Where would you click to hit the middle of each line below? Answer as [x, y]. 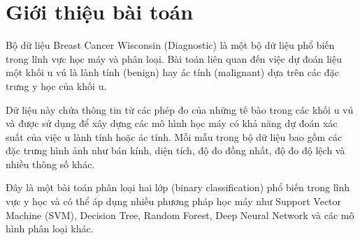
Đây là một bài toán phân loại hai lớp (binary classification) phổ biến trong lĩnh [178, 187]
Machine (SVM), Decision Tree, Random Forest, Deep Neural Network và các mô [180, 215]
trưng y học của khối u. [56, 85]
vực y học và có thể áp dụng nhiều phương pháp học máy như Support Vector [174, 201]
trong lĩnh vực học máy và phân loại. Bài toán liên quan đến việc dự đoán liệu [174, 58]
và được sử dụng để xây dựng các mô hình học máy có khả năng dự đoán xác [172, 123]
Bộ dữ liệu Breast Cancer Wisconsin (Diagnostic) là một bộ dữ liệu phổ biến [170, 45]
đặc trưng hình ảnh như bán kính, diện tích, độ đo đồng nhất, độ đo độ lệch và [175, 150]
